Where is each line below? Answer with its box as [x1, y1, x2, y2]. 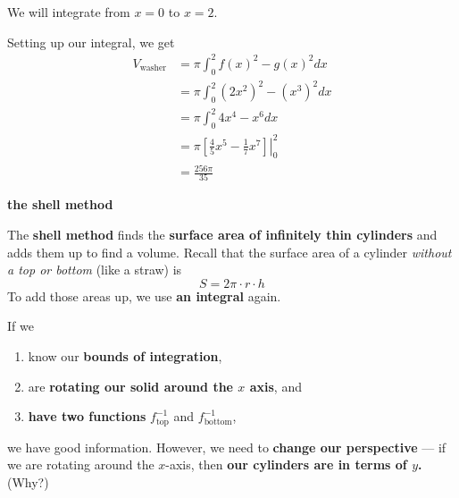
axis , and [249, 376, 302, 395]
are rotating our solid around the [28, 376, 233, 395]
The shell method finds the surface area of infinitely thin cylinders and [7, 224, 438, 243]
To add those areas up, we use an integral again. [7, 286, 281, 305]
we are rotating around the [7, 455, 154, 474]
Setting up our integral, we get [7, 32, 175, 51]
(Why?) [7, 472, 49, 491]
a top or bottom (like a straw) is [7, 260, 182, 279]
